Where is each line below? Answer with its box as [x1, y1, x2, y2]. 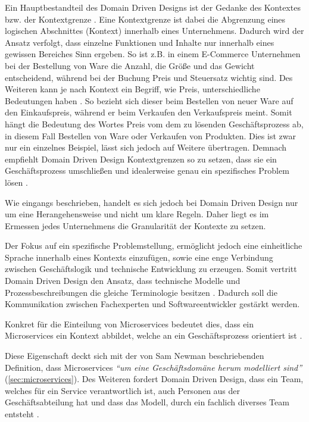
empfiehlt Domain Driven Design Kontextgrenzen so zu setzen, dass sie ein [5, 152, 277, 165]
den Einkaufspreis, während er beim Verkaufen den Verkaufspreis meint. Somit [5, 106, 292, 118]
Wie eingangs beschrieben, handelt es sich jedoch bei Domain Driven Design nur [5, 196, 298, 208]
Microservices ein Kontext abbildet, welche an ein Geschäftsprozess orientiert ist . [5, 329, 302, 342]
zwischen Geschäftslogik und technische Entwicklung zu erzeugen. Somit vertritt [5, 262, 297, 275]
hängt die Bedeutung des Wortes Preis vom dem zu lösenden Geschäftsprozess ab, [5, 117, 304, 130]
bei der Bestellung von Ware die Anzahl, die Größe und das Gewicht [5, 59, 255, 71]
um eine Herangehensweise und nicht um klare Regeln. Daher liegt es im [5, 208, 269, 220]
